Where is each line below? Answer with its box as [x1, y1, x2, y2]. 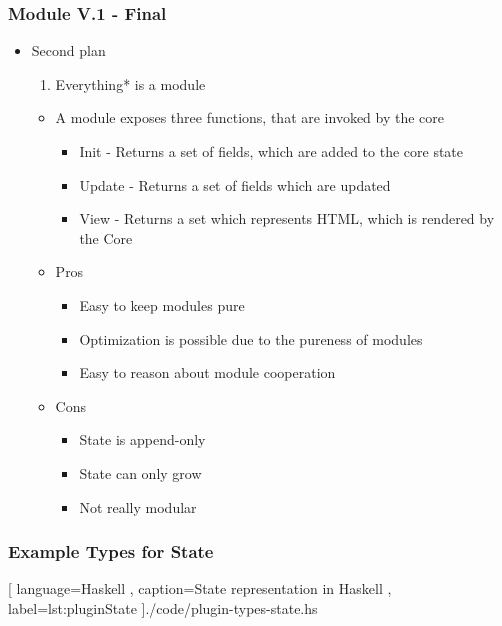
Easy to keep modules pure [79, 294, 245, 315]
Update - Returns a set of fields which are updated [79, 174, 391, 195]
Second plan [31, 40, 106, 61]
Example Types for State [8, 539, 214, 564]
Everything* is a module [55, 73, 206, 94]
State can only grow [79, 462, 202, 483]
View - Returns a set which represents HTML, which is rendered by [79, 208, 495, 229]
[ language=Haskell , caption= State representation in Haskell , [8, 578, 392, 599]
